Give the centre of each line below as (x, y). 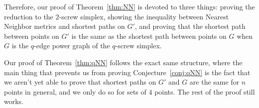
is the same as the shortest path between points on (149, 36)
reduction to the (29, 16)
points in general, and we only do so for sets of (75, 91)
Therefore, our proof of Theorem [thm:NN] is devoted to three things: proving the (129, 6)
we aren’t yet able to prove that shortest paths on (80, 82)
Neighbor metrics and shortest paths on (65, 26)
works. (14, 101)
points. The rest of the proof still (205, 91)
